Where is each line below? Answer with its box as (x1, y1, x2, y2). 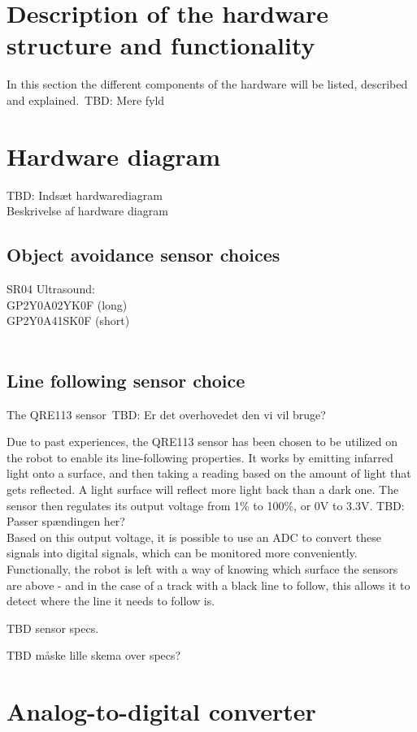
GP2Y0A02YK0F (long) (7, 296, 128, 313)
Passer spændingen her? (7, 513, 125, 530)
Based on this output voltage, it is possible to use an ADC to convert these (7, 528, 381, 545)
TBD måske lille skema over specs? (7, 647, 181, 664)
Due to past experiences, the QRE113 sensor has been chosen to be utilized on (7, 433, 397, 450)
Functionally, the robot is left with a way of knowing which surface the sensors (7, 560, 398, 577)
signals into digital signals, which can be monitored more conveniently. (7, 544, 358, 561)
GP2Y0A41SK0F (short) (7, 312, 130, 329)
